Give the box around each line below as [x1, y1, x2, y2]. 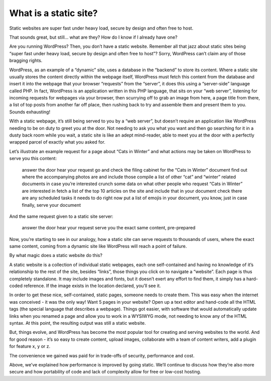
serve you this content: [9, 156, 57, 162]
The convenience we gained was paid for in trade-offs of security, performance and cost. [9, 352, 195, 358]
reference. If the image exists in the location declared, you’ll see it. [23, 283, 161, 289]
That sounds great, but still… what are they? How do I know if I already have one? [9, 34, 178, 40]
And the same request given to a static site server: [9, 213, 113, 219]
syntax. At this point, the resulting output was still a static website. [9, 320, 146, 326]
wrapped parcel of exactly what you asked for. [9, 139, 105, 145]
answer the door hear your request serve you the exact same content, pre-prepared [22, 225, 196, 231]
